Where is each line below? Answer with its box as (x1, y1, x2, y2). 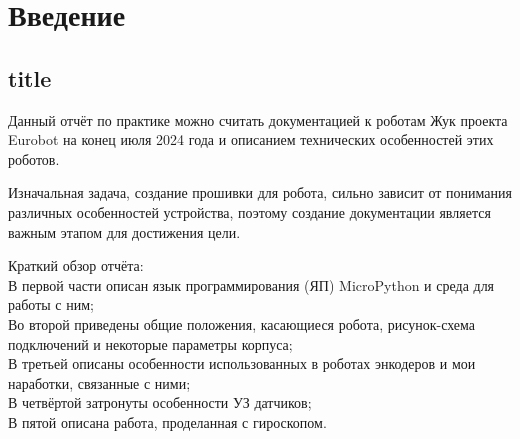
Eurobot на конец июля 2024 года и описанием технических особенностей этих (8, 129, 494, 150)
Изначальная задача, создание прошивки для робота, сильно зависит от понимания (8, 182, 512, 203)
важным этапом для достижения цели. (8, 221, 241, 242)
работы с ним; (8, 294, 94, 315)
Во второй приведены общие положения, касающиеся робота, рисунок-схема (8, 313, 476, 334)
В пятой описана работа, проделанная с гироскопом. (8, 411, 327, 432)
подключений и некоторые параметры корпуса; (8, 333, 293, 354)
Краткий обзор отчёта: (8, 255, 144, 276)
